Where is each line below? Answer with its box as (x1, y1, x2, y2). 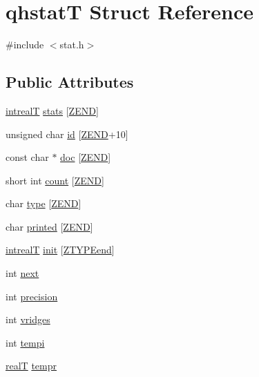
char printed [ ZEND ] (6, 219, 93, 233)
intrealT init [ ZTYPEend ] (6, 242, 115, 257)
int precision (6, 289, 58, 303)
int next (6, 266, 39, 280)
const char (6, 150, 49, 164)
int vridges (6, 312, 50, 327)
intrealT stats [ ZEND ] (6, 103, 99, 117)
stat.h (59, 37, 84, 52)
